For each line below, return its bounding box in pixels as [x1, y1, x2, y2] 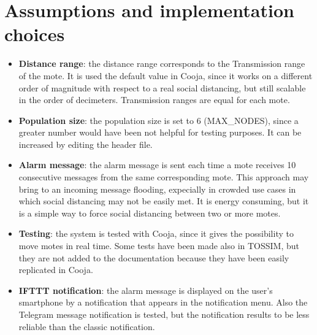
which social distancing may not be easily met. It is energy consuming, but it [18, 194, 309, 207]
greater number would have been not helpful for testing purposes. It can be [18, 126, 302, 139]
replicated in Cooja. [18, 263, 93, 276]
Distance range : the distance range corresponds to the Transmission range [18, 57, 305, 70]
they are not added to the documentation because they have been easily [18, 251, 289, 264]
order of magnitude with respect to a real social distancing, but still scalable [18, 81, 306, 94]
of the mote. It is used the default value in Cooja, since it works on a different [18, 69, 313, 82]
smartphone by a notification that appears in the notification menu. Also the [18, 296, 308, 309]
